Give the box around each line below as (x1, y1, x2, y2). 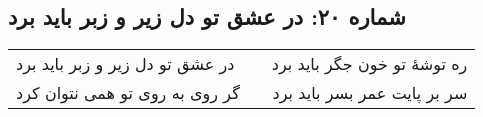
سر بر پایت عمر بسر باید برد (272, 81, 468, 105)
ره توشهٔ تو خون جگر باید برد (271, 52, 468, 76)
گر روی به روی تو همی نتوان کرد (16, 81, 240, 105)
